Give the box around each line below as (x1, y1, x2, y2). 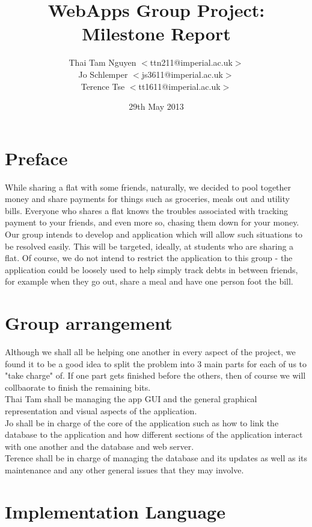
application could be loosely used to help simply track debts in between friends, (5, 263, 298, 276)
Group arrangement (5, 311, 173, 335)
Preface (5, 145, 68, 170)
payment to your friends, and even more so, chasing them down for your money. (5, 216, 299, 229)
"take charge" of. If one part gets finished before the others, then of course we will (5, 369, 306, 382)
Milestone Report (82, 21, 231, 46)
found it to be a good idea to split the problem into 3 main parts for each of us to (5, 357, 307, 370)
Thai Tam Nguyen (69, 56, 136, 69)
